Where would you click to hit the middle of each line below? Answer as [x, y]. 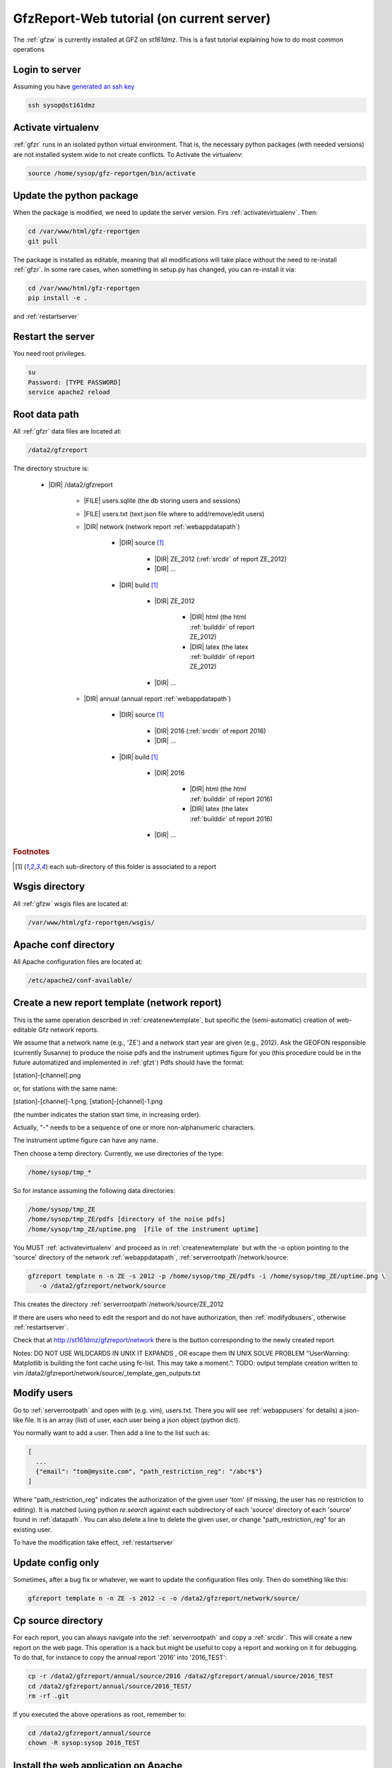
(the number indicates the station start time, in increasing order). [107, 1115]
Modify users [43, 1393]
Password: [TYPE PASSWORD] [75, 382]
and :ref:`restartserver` [46, 316]
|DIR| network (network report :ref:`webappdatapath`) [162, 527]
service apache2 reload [69, 392]
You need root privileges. [49, 354]
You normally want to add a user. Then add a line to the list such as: [111, 1433]
